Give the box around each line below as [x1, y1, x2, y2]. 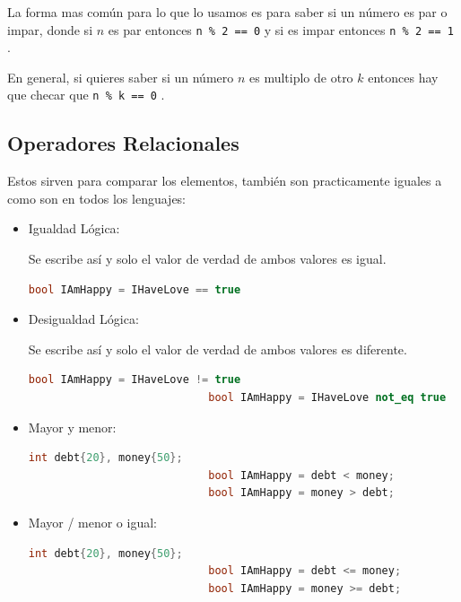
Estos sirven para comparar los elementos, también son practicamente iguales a [7, 171, 442, 190]
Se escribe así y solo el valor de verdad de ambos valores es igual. [28, 249, 387, 268]
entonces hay [368, 67, 439, 86]
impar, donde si [7, 20, 93, 39]
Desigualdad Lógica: [28, 310, 139, 328]
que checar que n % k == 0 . [7, 85, 165, 104]
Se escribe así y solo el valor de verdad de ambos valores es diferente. [28, 339, 407, 358]
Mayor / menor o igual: [28, 513, 157, 532]
